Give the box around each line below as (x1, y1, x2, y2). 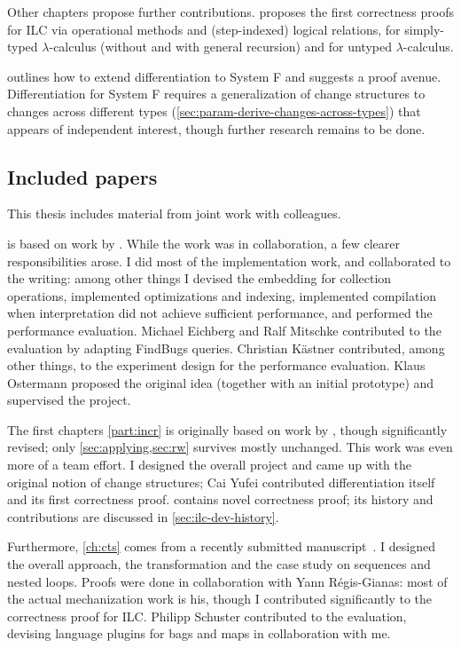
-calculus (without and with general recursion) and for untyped (49, 37, 392, 56)
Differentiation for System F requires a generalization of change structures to (7, 84, 426, 103)
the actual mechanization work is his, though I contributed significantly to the (7, 589, 433, 608)
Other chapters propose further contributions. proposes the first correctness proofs (7, 3, 454, 20)
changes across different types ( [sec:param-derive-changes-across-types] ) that (7, 101, 421, 120)
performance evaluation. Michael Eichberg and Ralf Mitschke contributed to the (7, 320, 441, 339)
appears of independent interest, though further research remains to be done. (7, 119, 426, 138)
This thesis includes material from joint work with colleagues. (7, 204, 341, 223)
